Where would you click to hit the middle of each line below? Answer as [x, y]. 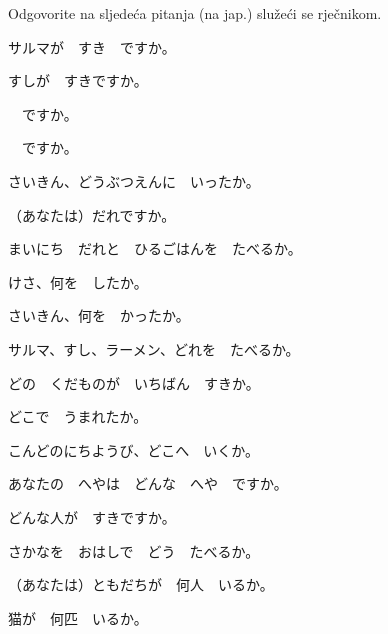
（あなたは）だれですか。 [92, 214]
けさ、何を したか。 [78, 281]
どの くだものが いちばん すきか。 [134, 382]
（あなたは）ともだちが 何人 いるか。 [141, 584]
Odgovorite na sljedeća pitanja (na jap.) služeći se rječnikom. [195, 13]
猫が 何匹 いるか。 [78, 617]
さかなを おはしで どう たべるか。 [134, 550]
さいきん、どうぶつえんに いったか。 [134, 180]
